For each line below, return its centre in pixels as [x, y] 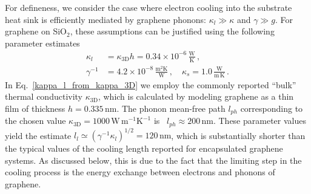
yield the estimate [38, 135]
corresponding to [272, 108]
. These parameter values [259, 121]
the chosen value [35, 121]
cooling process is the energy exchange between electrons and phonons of [140, 172]
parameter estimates [42, 43]
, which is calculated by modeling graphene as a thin [196, 96]
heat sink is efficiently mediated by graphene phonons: [105, 19]
